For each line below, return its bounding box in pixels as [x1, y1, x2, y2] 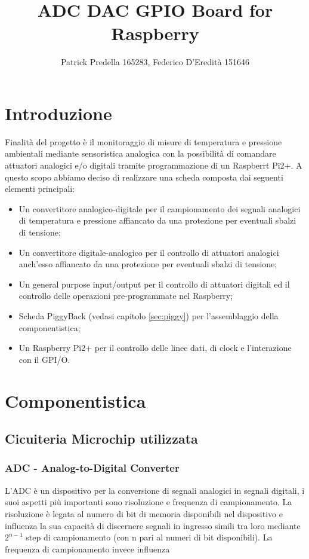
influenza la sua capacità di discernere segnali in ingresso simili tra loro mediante [5, 519, 301, 531]
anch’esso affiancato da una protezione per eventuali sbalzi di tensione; [18, 258, 277, 270]
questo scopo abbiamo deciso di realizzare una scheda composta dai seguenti [5, 170, 283, 183]
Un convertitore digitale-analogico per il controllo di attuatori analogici [18, 246, 279, 258]
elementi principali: [5, 182, 75, 195]
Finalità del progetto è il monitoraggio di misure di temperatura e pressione [5, 135, 282, 148]
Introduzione [5, 100, 112, 125]
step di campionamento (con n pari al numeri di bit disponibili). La [26, 531, 273, 543]
